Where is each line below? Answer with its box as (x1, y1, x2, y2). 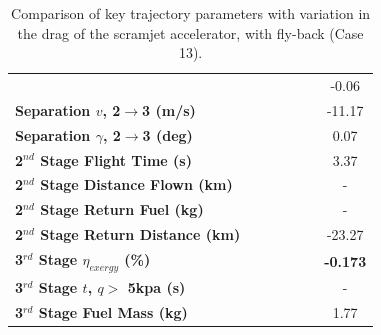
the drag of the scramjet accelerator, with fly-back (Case (17, 22, 364, 43)
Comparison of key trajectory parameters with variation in (11, 3, 371, 23)
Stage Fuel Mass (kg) (38, 301, 188, 322)
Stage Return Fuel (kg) (40, 199, 204, 220)
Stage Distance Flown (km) (40, 174, 233, 195)
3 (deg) (142, 124, 193, 145)
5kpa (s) (127, 276, 186, 297)
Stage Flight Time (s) (40, 149, 192, 170)
